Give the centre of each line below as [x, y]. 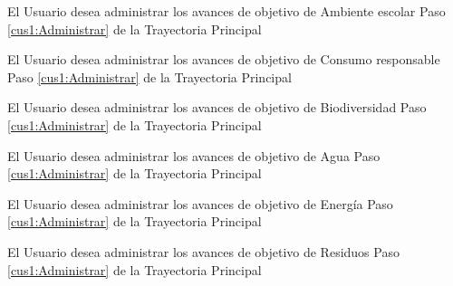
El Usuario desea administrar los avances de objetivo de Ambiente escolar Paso [226, 11]
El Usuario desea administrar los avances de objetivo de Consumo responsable [224, 59]
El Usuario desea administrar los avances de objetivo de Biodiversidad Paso [217, 107]
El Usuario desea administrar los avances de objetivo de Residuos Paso [203, 251]
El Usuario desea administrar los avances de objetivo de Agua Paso [194, 155]
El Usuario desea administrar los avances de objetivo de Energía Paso [200, 203]
